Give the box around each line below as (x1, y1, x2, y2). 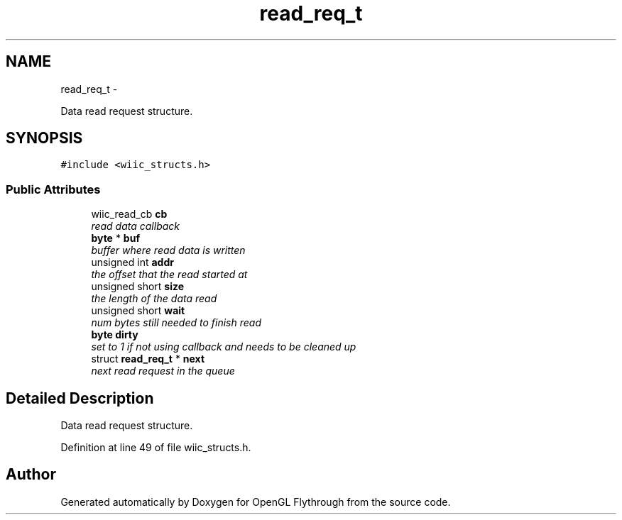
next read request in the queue (91, 365, 235, 377)
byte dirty (91, 328, 138, 341)
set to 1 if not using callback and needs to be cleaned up (91, 341, 356, 353)
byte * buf (91, 232, 140, 245)
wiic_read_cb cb (91, 208, 168, 221)
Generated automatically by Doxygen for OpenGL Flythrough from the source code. (60, 495, 451, 508)
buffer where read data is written (91, 244, 246, 257)
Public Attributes (6, 182, 101, 197)
